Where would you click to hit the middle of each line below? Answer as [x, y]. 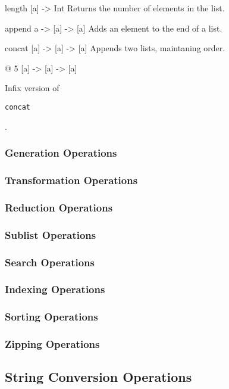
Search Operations [50, 262]
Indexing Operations [55, 289]
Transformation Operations [71, 180]
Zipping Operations [52, 344]
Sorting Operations [51, 317]
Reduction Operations [59, 207]
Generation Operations [61, 153]
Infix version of [32, 88]
